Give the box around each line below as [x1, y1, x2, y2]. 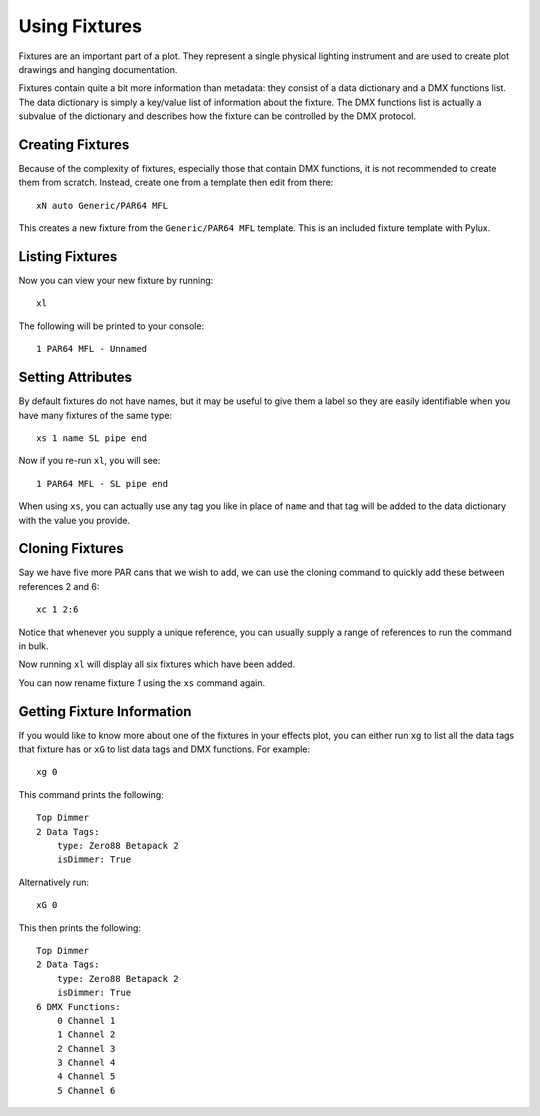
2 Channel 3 [56, 1043, 116, 1054]
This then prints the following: [18, 921, 142, 934]
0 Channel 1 [56, 1015, 116, 1026]
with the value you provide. [18, 514, 130, 526]
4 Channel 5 [56, 1071, 116, 1082]
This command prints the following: [18, 788, 164, 800]
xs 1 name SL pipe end [36, 432, 148, 444]
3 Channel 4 [56, 1057, 116, 1069]
